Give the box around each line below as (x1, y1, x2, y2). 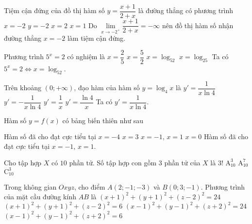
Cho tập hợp (4, 157, 42, 167)
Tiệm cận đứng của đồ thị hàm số (4, 5, 105, 16)
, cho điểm (74, 182, 105, 192)
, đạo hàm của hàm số (74, 82, 140, 93)
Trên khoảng (4, 82, 42, 93)
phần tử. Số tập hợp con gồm (69, 157, 157, 167)
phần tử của (164, 157, 201, 167)
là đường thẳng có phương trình (138, 5, 234, 16)
